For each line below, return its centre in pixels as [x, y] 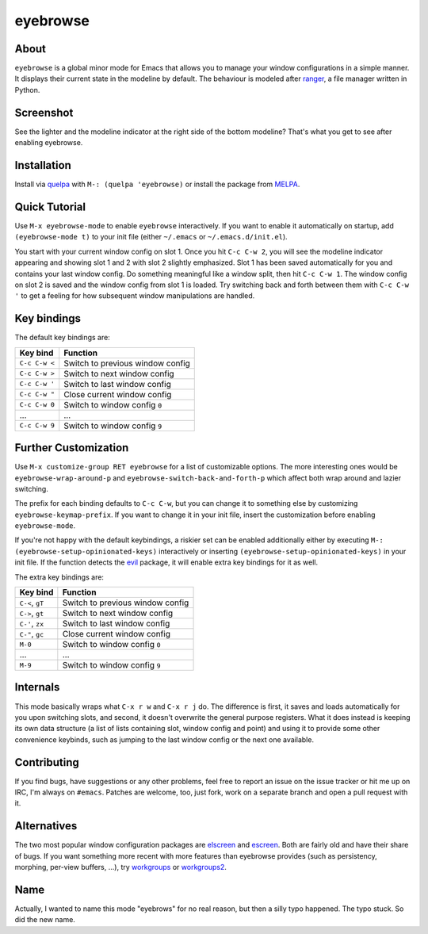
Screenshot [44, 112]
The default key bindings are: [62, 338]
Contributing [47, 762]
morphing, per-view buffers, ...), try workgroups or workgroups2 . [121, 867]
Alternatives [46, 826]
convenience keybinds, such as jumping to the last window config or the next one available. [164, 739]
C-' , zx [31, 624]
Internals [37, 687]
